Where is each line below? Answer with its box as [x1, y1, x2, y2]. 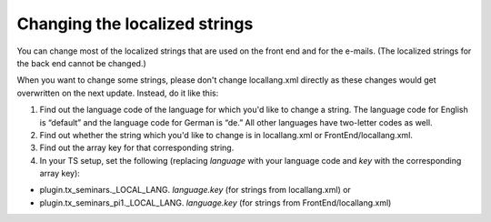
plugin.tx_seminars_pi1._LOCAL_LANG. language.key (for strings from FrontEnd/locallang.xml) [39, 197, 392, 208]
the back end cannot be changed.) [16, 57, 147, 68]
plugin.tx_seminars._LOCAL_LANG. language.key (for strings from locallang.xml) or [39, 185, 352, 196]
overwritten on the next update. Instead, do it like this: [16, 87, 219, 98]
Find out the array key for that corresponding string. [39, 142, 235, 154]
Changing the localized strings [16, 14, 254, 34]
